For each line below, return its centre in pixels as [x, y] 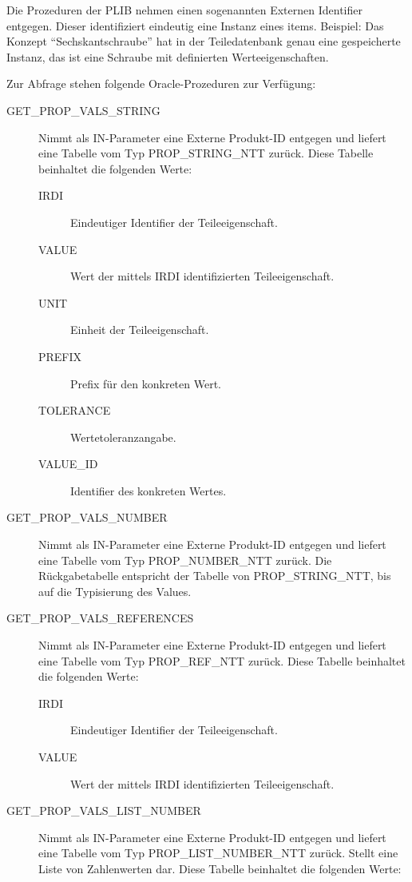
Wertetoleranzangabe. [123, 437]
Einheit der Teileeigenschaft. [140, 330]
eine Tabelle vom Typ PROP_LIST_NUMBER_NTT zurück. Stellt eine [218, 853]
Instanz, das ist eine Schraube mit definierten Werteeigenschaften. [168, 56]
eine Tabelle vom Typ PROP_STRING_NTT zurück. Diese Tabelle [206, 153]
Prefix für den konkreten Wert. [146, 383]
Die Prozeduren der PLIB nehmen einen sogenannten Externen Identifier [184, 10]
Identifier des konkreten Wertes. [149, 490]
